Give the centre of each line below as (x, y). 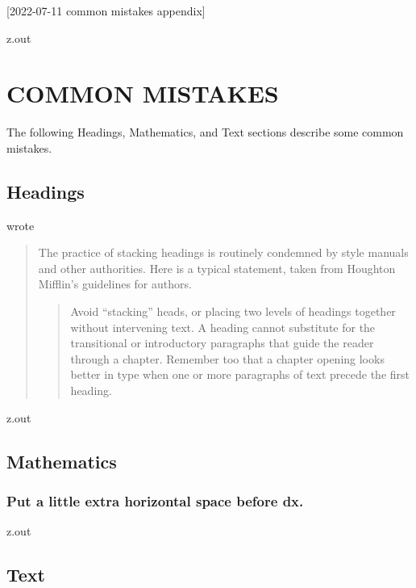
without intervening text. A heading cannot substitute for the (223, 327)
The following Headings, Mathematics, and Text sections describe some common (205, 132)
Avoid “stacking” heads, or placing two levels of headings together (233, 311)
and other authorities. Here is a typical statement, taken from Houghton (217, 268)
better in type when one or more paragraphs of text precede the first (240, 374)
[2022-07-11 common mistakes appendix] (106, 10)
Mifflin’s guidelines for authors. (115, 284)
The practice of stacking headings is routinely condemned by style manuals (223, 252)
